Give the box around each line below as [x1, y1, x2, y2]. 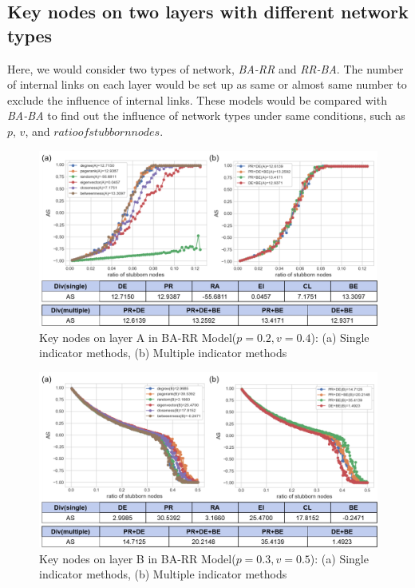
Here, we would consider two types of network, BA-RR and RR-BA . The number [7, 60, 404, 77]
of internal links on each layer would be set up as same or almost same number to [7, 76, 407, 93]
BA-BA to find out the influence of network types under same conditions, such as [7, 107, 405, 124]
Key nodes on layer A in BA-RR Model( [39, 328, 237, 345]
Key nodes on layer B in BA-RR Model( [39, 550, 236, 566]
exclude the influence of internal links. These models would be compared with [7, 91, 387, 108]
